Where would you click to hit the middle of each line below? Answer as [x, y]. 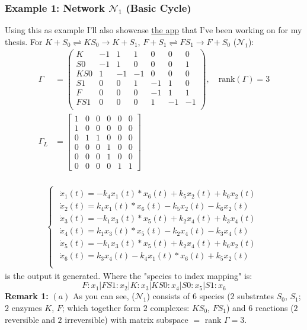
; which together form [101, 307]
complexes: [170, 307]
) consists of [168, 296]
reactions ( [274, 307]
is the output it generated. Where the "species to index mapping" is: [129, 275]
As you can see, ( [104, 296]
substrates [255, 296]
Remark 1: [27, 296]
